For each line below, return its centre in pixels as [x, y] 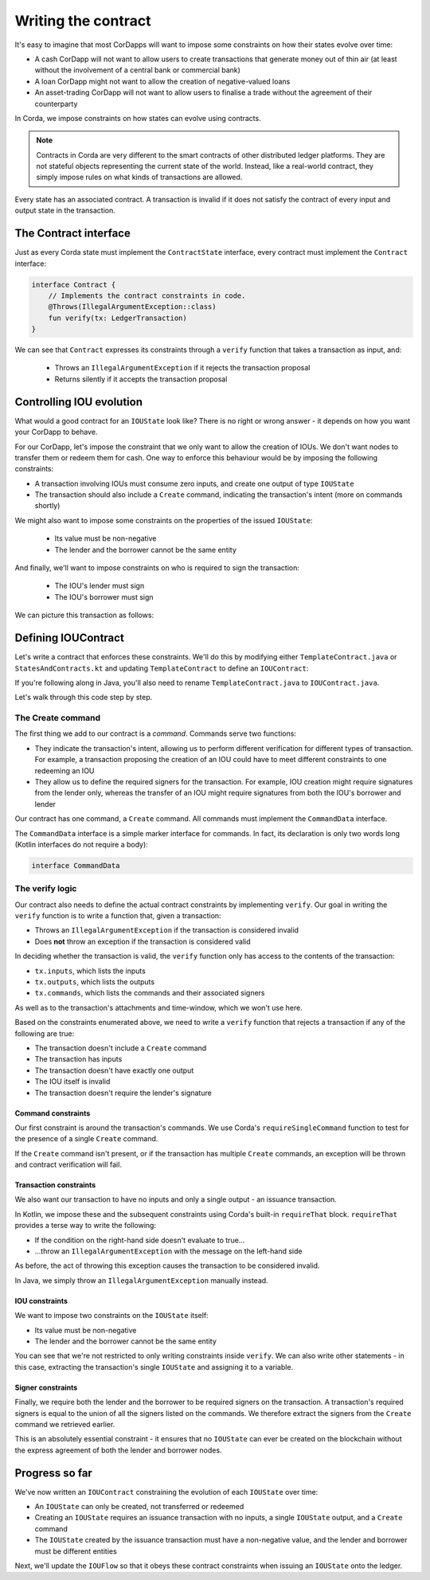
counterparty [56, 104]
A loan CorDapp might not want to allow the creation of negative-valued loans [162, 81]
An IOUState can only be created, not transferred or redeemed [139, 1507]
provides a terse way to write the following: [86, 1226]
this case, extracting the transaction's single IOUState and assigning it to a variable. [154, 1367]
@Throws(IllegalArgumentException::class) [132, 307]
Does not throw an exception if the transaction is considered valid [143, 941]
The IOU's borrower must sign [104, 596]
